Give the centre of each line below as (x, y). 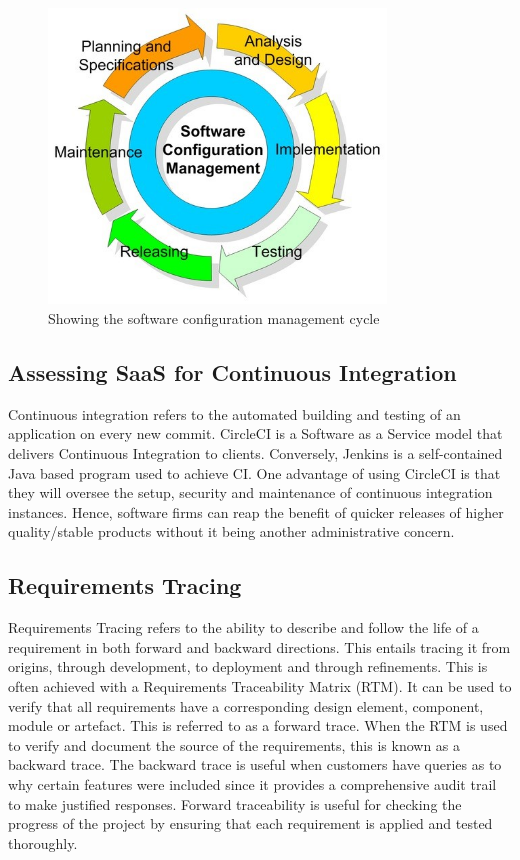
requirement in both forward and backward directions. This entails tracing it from (259, 646)
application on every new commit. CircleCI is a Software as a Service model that (255, 433)
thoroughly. (43, 842)
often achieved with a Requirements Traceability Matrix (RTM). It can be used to (260, 685)
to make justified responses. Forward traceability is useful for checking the (235, 803)
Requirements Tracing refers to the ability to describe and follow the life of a (243, 627)
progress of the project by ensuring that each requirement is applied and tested (250, 823)
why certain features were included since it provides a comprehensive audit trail (252, 783)
